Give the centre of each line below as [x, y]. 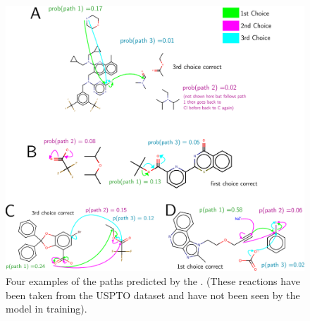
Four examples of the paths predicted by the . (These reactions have [153, 280]
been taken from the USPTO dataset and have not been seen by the [153, 295]
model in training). [46, 309]
